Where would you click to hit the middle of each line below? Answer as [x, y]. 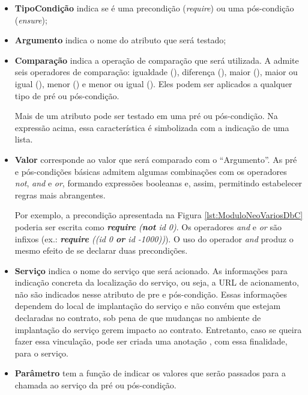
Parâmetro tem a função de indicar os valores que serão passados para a [150, 373]
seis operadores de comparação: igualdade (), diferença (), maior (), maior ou [156, 72]
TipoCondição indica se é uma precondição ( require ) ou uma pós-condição [154, 8]
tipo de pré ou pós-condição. [67, 95]
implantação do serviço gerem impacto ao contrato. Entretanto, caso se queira [158, 329]
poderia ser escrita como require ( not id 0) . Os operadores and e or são [148, 226]
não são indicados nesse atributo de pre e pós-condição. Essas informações [151, 294]
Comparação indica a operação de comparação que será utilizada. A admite [157, 60]
